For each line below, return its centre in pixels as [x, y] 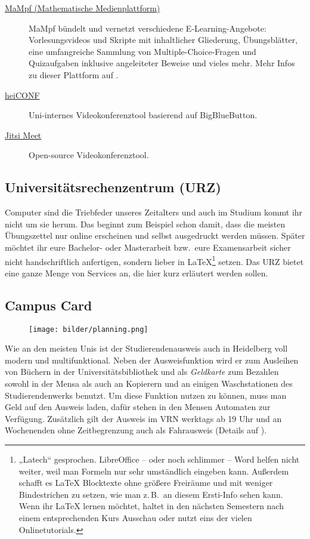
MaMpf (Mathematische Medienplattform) [83, 8]
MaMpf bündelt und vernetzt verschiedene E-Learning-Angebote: [148, 28]
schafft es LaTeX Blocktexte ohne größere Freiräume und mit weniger [146, 483]
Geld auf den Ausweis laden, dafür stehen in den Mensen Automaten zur [138, 407]
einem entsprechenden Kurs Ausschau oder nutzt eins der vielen [135, 517]
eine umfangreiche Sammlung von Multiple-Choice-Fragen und [142, 51]
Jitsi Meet [23, 135]
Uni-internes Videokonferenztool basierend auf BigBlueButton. [143, 115]
